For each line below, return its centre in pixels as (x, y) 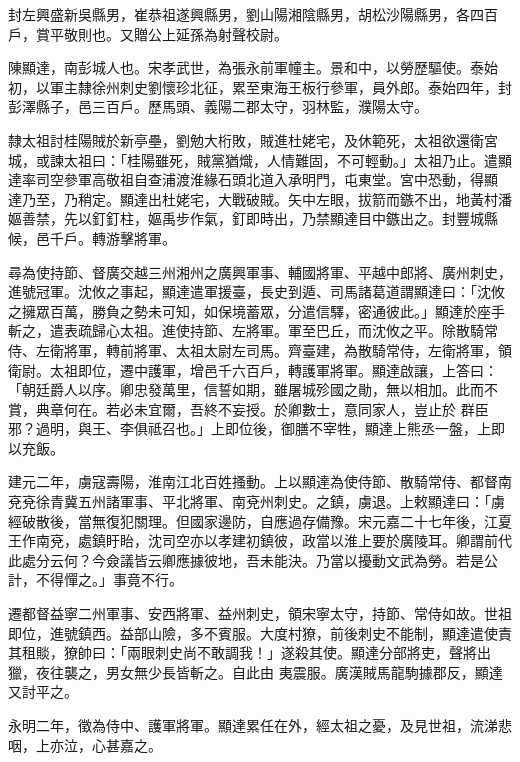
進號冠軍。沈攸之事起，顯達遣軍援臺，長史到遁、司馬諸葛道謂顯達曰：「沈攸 (256, 291)
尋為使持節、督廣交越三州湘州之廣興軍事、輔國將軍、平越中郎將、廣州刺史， (260, 271)
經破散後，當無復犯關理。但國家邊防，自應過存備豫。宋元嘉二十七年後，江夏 (260, 520)
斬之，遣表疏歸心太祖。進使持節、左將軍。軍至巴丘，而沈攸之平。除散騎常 (253, 330)
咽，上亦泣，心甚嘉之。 (85, 744)
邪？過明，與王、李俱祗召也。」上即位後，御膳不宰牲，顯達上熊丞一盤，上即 (256, 428)
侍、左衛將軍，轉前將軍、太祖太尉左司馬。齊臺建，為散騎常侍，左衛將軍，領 (260, 349)
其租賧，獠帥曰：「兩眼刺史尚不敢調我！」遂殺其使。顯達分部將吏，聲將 (242, 652)
